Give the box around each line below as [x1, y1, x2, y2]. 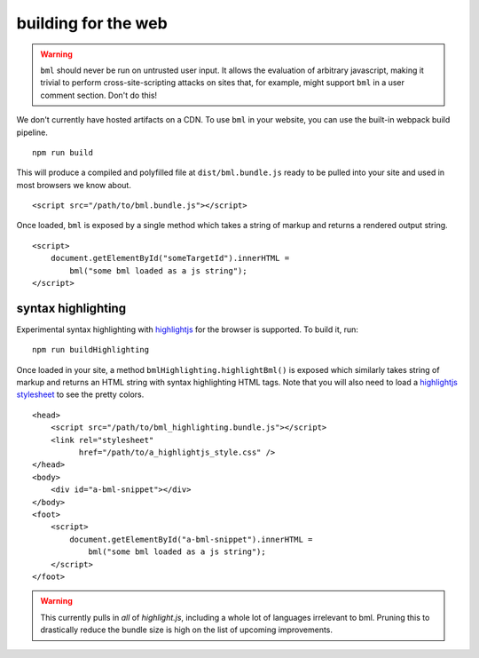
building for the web [16, 13, 168, 33]
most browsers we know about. [16, 179, 132, 190]
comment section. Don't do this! [40, 90, 158, 100]
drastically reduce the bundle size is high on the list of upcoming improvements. [40, 624, 333, 635]
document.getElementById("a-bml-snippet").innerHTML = [69, 534, 313, 544]
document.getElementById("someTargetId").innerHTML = [50, 253, 290, 264]
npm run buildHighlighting [32, 345, 150, 355]
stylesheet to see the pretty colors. [16, 389, 145, 400]
